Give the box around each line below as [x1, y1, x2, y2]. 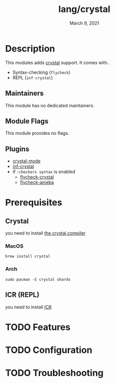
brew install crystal [5, 254, 51, 259]
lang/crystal [58, 4, 110, 15]
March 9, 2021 [69, 20, 99, 26]
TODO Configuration [5, 344, 92, 355]
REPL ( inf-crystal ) [12, 74, 53, 81]
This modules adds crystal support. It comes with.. [5, 59, 110, 66]
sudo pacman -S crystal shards [5, 277, 71, 282]
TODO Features [5, 321, 71, 333]
